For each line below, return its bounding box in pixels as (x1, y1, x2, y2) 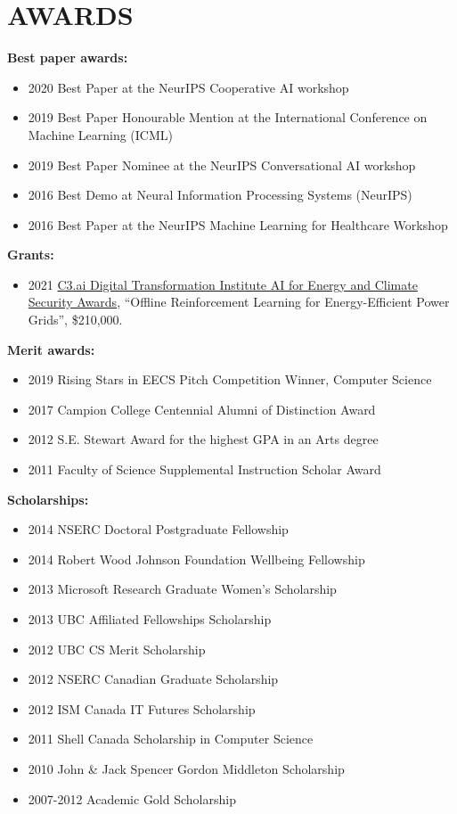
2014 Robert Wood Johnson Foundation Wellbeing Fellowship (28, 549, 365, 568)
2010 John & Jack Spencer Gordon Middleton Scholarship (28, 759, 345, 777)
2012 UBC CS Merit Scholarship (28, 639, 206, 658)
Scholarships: (7, 489, 89, 508)
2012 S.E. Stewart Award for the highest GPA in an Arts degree (28, 430, 379, 448)
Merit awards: (7, 340, 95, 358)
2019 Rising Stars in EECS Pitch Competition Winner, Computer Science (28, 370, 432, 389)
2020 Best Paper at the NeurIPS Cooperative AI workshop (28, 78, 349, 96)
